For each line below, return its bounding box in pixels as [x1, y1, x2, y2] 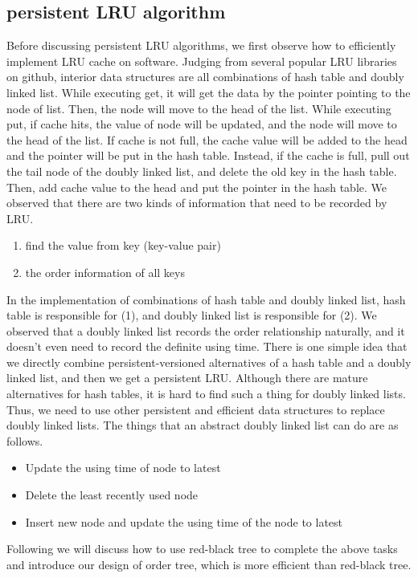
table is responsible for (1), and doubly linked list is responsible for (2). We [6, 307, 377, 324]
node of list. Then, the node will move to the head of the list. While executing [6, 100, 391, 116]
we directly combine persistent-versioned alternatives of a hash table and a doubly [6, 353, 412, 370]
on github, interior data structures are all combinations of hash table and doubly [6, 68, 404, 85]
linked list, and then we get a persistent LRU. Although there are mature [6, 369, 368, 386]
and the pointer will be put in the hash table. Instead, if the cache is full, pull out [6, 147, 410, 164]
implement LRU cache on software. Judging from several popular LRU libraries [6, 52, 397, 69]
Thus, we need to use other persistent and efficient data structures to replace [6, 401, 385, 417]
